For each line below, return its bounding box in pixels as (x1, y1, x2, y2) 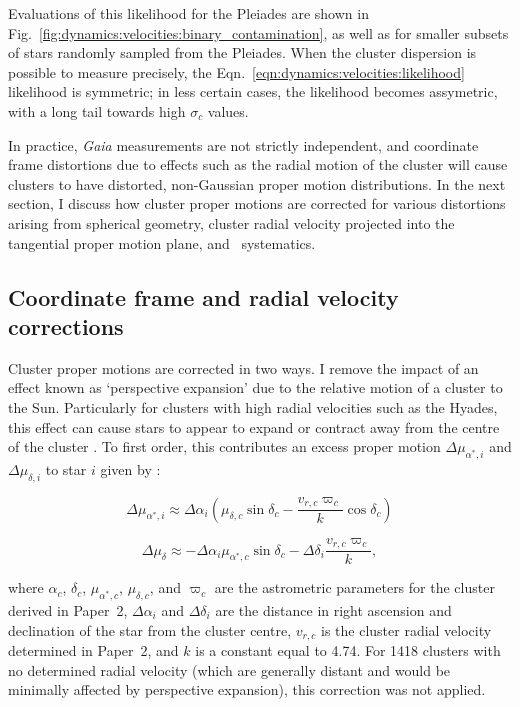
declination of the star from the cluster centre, (8, 619, 292, 640)
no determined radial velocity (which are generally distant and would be (8, 659, 451, 680)
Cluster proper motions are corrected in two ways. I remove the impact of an (8, 357, 479, 378)
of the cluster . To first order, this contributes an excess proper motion (8, 436, 441, 457)
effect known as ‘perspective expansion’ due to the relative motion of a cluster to (8, 377, 503, 398)
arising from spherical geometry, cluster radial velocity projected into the (8, 212, 455, 233)
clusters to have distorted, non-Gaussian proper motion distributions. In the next (8, 173, 506, 194)
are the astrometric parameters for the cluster (214, 577, 495, 598)
